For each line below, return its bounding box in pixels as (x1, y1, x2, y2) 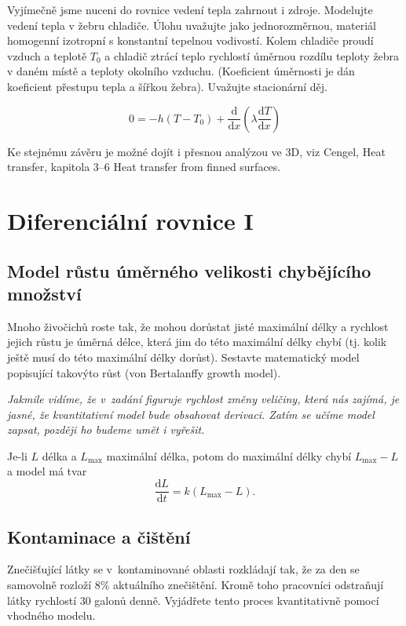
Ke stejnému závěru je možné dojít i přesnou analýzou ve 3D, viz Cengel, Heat (7, 143, 386, 159)
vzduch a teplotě (7, 47, 87, 64)
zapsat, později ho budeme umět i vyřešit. (7, 421, 205, 438)
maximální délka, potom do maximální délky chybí (106, 447, 352, 464)
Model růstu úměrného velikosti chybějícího (7, 258, 371, 282)
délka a (42, 447, 77, 464)
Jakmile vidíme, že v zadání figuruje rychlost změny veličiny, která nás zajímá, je (7, 391, 400, 407)
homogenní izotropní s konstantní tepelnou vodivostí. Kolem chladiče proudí (7, 32, 374, 49)
